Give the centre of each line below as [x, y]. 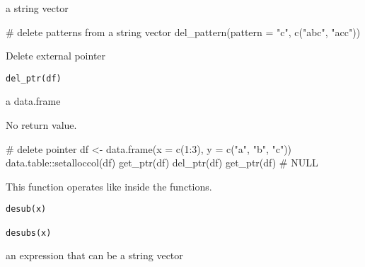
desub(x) [26, 209]
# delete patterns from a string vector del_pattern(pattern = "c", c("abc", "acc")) [183, 32]
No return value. [41, 125]
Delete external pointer [56, 56]
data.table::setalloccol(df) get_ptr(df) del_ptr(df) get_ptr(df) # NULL [162, 163]
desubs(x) [29, 233]
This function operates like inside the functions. [109, 186]
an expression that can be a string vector [94, 255]
